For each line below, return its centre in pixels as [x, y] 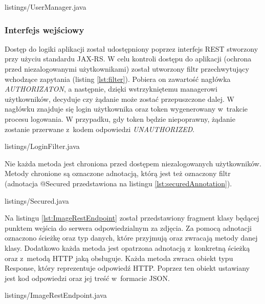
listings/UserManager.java [46, 7]
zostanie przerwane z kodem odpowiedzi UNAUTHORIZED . [100, 129]
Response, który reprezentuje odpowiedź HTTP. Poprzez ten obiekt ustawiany [127, 268]
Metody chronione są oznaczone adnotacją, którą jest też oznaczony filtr [118, 173]
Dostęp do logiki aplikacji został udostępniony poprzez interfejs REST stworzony [131, 48]
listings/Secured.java [37, 200]
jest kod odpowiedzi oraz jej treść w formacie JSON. [87, 278]
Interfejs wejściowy [45, 29]
